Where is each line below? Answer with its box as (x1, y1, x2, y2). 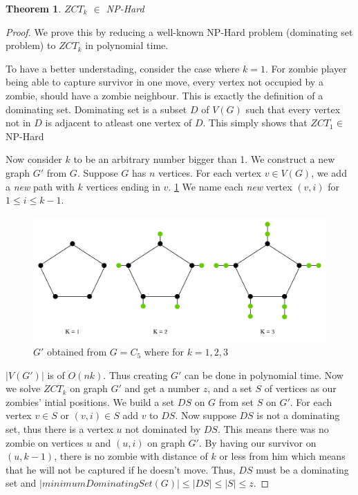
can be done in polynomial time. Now (185, 367, 343, 382)
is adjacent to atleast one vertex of (45, 115, 192, 130)
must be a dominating (256, 462, 349, 476)
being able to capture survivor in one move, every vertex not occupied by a (6, 75, 323, 89)
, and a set (207, 381, 252, 396)
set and (6, 476, 37, 490)
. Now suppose (175, 408, 236, 423)
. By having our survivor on (198, 435, 317, 449)
